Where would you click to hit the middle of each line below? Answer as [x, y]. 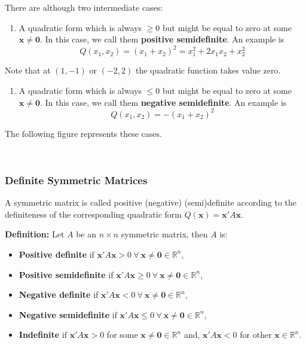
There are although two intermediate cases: [84, 7]
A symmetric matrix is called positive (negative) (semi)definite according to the [151, 202]
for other [256, 335]
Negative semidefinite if [68, 314]
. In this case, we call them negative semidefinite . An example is [163, 102]
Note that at [28, 70]
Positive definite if [56, 254]
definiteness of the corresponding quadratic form [93, 214]
